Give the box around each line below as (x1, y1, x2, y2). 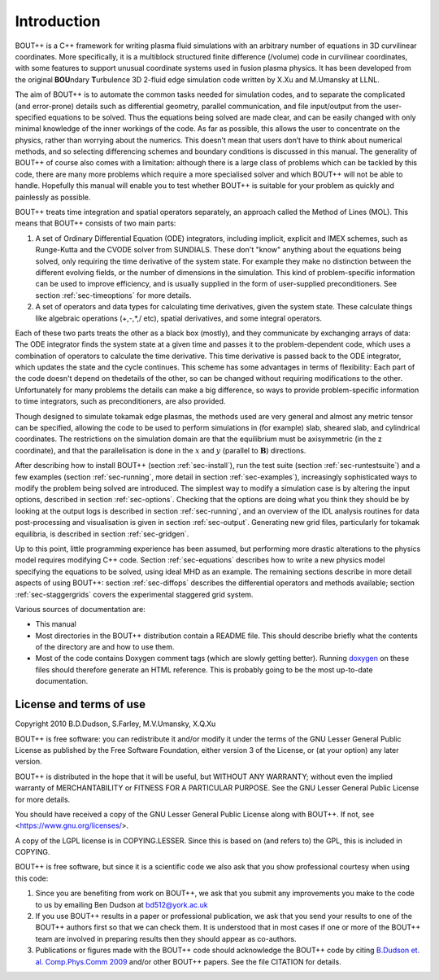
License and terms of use (15, 698, 146, 711)
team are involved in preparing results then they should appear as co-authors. (35, 934, 297, 943)
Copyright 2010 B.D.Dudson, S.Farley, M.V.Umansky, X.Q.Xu (15, 719, 216, 728)
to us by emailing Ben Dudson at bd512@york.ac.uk (35, 899, 208, 909)
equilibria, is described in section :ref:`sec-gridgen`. (15, 529, 189, 539)
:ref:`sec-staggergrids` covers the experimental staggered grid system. (15, 589, 254, 599)
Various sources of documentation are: (15, 604, 146, 614)
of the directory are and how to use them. (35, 642, 175, 652)
